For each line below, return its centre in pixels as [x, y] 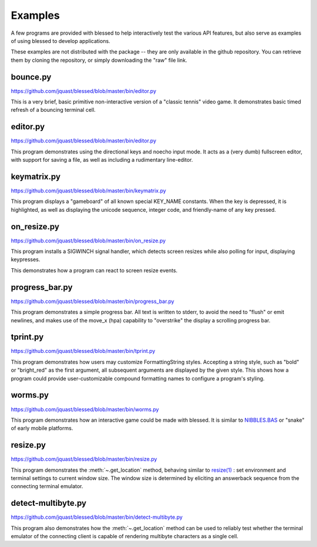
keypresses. [26, 259]
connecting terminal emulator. [47, 486]
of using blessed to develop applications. [61, 41]
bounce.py [31, 77]
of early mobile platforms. [42, 428]
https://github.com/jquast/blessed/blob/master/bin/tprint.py [83, 351]
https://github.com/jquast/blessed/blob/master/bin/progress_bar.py [92, 301]
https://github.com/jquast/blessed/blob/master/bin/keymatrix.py [89, 191]
